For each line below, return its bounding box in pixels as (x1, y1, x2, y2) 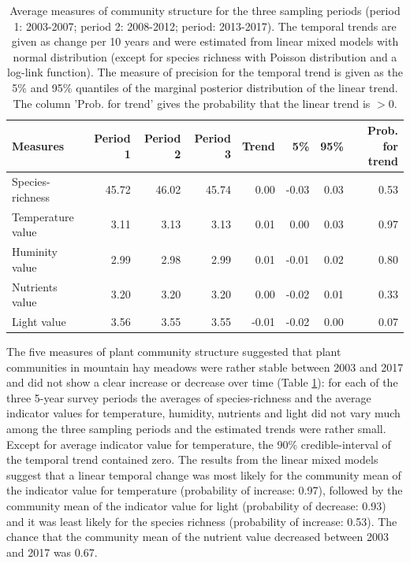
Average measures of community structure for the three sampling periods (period (9, 2, 401, 18)
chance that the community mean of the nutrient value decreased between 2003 (6, 528, 389, 545)
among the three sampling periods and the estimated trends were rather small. (6, 420, 386, 436)
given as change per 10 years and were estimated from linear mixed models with (11, 33, 399, 50)
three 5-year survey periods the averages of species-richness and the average (6, 389, 371, 406)
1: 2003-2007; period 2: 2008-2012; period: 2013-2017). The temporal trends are (13, 17, 397, 34)
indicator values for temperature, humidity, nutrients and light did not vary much (6, 405, 401, 421)
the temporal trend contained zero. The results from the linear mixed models (6, 451, 378, 468)
